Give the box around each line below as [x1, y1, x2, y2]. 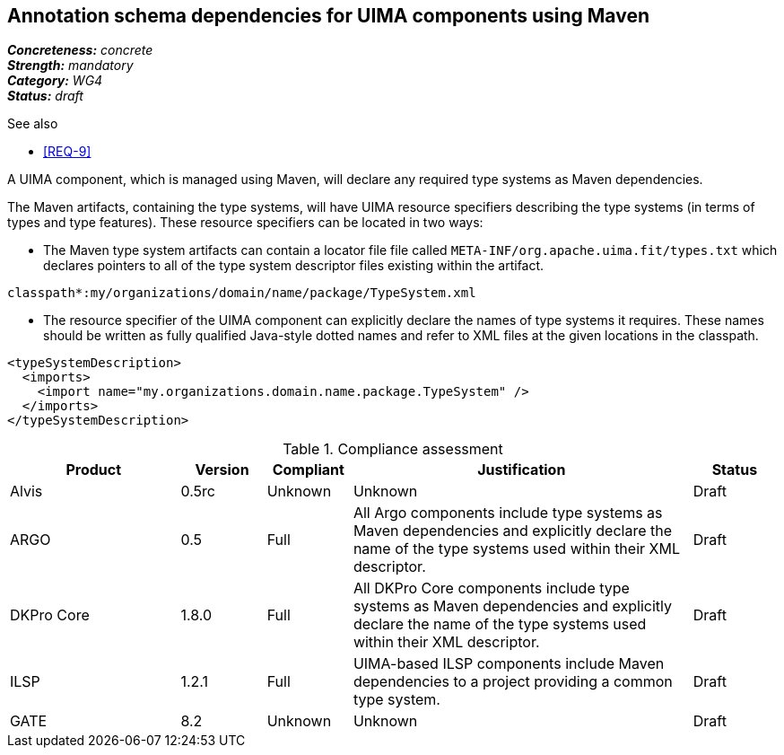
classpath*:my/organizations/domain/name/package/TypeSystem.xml [7, 285, 476, 301]
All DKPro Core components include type [353, 579, 630, 598]
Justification [477, 461, 566, 479]
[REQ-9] [43, 144, 91, 160]
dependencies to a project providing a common [353, 672, 673, 691]
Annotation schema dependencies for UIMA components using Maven [7, 4, 649, 27]
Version [195, 461, 249, 479]
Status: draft [7, 88, 83, 104]
